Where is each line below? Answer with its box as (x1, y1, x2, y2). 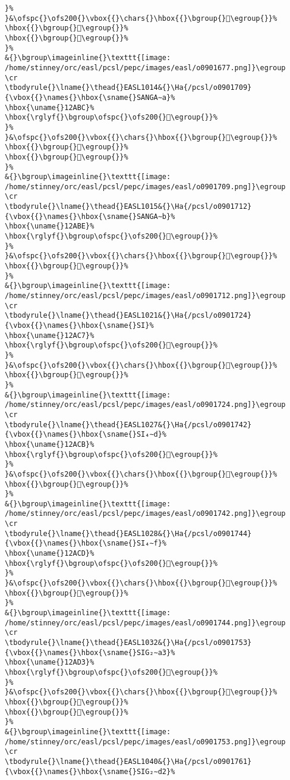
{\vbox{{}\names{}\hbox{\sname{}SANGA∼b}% (5, 212, 175, 221)
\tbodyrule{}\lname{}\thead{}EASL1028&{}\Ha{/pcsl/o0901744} (5, 529, 252, 538)
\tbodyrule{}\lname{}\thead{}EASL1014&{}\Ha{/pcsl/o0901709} (5, 83, 252, 92)
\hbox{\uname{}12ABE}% (5, 222, 94, 231)
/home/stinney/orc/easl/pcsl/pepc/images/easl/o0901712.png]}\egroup (5, 292, 286, 300)
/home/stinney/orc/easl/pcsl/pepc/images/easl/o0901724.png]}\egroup (5, 400, 286, 409)
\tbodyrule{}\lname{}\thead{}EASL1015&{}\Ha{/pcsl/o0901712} (5, 202, 252, 211)
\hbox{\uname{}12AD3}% (5, 658, 94, 667)
